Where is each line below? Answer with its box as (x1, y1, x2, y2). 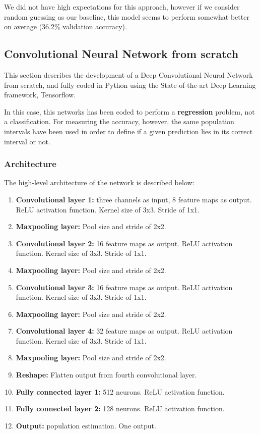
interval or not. (4, 136, 50, 146)
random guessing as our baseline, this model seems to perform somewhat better (4, 11, 249, 22)
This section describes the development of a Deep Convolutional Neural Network (4, 69, 253, 80)
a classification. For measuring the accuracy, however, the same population (4, 116, 234, 127)
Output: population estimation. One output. (16, 420, 156, 430)
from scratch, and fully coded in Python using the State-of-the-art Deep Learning (4, 79, 256, 90)
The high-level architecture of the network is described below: (4, 177, 194, 188)
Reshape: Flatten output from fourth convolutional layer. (16, 369, 197, 380)
